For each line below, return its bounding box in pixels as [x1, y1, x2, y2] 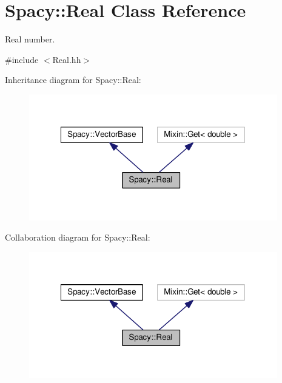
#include [5, 53, 39, 65]
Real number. [5, 33, 55, 45]
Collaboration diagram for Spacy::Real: [5, 231, 150, 244]
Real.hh [52, 53, 81, 65]
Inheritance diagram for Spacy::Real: [5, 73, 141, 86]
